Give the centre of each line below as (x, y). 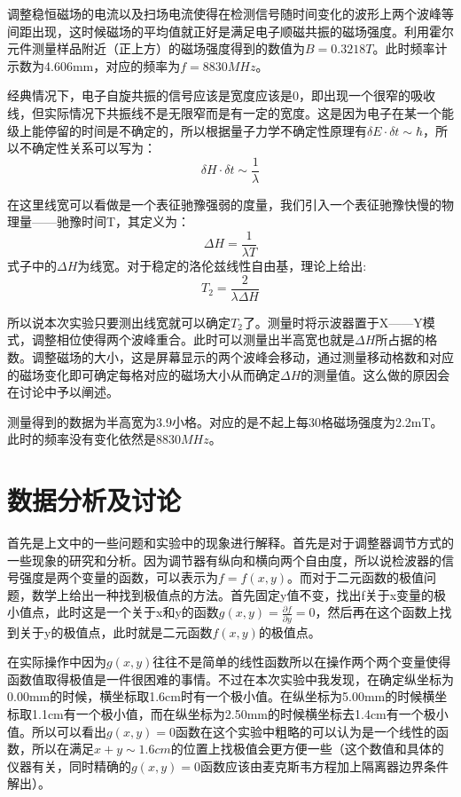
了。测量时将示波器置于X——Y (332, 322)
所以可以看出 (69, 731)
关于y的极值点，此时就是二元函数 (116, 631)
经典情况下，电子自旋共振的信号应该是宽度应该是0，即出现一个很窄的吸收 (221, 95)
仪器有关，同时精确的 (69, 765)
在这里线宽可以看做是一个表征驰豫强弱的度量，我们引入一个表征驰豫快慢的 (224, 204)
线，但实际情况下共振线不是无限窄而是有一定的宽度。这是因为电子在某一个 (224, 112)
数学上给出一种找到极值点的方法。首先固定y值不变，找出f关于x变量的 (233, 594)
